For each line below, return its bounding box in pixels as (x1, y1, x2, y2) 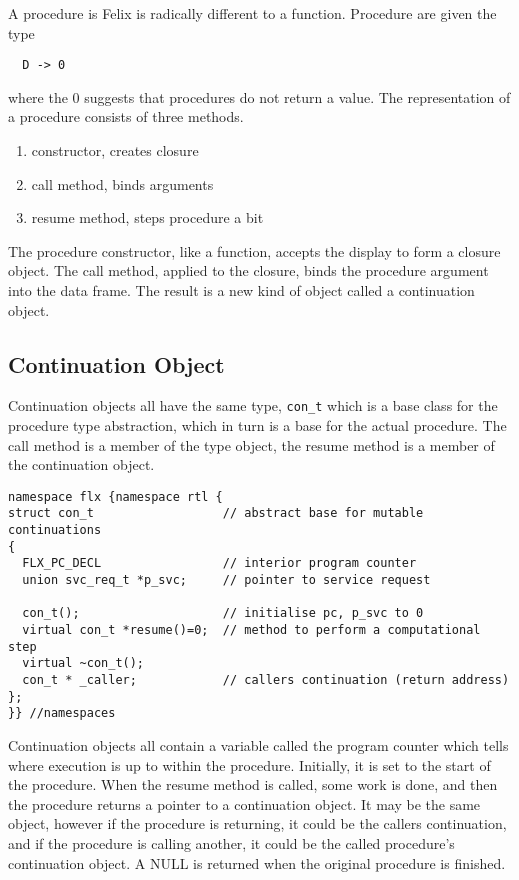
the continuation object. (8, 454, 155, 475)
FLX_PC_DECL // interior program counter (22, 556, 417, 571)
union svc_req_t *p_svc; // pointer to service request (22, 573, 431, 588)
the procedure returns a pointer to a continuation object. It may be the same (8, 793, 481, 814)
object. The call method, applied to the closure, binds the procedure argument (8, 260, 489, 281)
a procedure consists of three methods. (8, 106, 244, 127)
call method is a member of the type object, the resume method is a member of (8, 434, 495, 455)
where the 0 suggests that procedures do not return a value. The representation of (8, 86, 511, 107)
